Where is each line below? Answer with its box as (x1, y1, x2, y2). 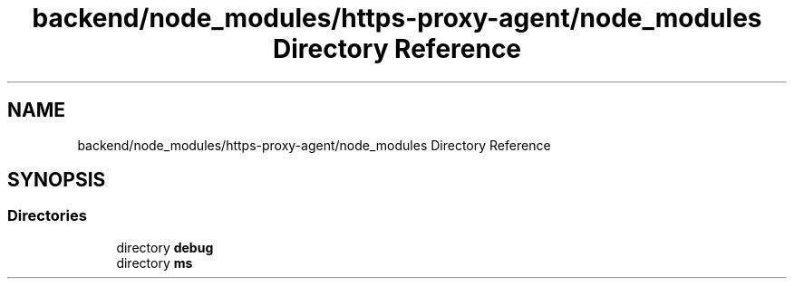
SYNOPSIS (7, 168, 106, 192)
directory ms (116, 254, 193, 271)
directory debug (116, 239, 214, 255)
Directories (7, 206, 87, 225)
